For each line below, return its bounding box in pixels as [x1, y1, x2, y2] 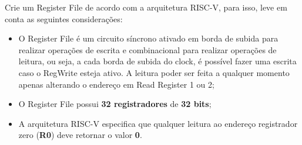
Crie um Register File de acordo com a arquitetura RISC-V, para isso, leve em [5, 1, 287, 13]
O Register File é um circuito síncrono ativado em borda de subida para [18, 32, 278, 44]
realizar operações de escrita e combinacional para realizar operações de [18, 43, 277, 56]
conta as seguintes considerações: [5, 12, 123, 25]
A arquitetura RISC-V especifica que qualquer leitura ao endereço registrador [18, 117, 298, 129]
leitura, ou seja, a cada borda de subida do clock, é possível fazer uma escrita [18, 55, 297, 67]
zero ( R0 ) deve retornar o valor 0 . [18, 129, 142, 141]
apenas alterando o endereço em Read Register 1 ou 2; [18, 78, 214, 90]
